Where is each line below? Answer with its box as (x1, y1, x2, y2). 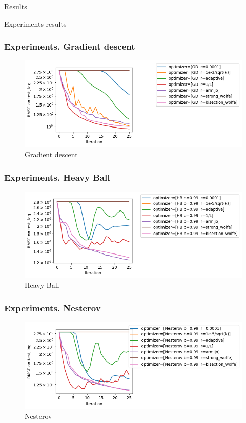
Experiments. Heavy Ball (4, 171, 110, 183)
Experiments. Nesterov (4, 301, 101, 314)
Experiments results (4, 18, 67, 29)
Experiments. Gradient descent (4, 40, 135, 53)
